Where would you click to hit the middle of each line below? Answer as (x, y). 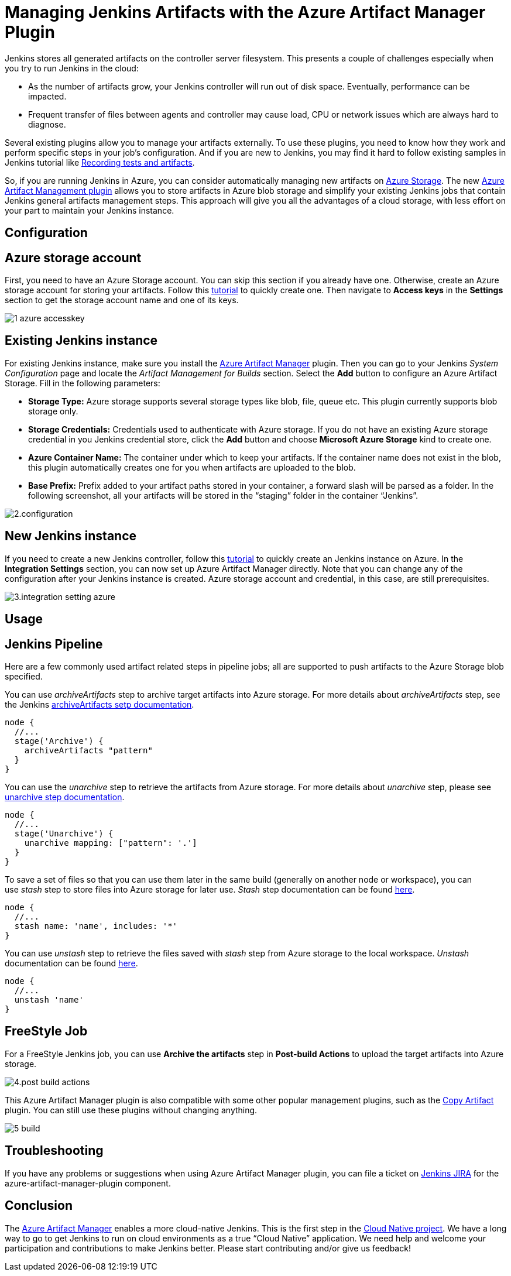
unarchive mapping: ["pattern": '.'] (111, 843)
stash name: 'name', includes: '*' (96, 926)
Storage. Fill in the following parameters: (83, 383)
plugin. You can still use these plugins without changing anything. (131, 1110)
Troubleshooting (54, 1151)
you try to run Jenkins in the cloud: (72, 68)
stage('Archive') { (59, 741)
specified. (24, 676)
